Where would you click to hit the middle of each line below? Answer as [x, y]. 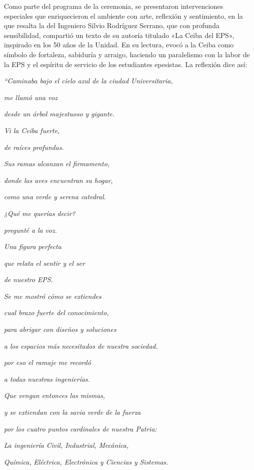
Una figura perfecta [33, 246]
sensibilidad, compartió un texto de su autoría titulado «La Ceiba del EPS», [119, 35]
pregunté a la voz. [31, 230]
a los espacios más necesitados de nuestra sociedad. [81, 345]
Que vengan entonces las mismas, [55, 395]
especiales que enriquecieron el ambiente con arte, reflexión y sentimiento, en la [124, 16]
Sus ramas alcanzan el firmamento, [57, 163]
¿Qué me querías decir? [40, 213]
